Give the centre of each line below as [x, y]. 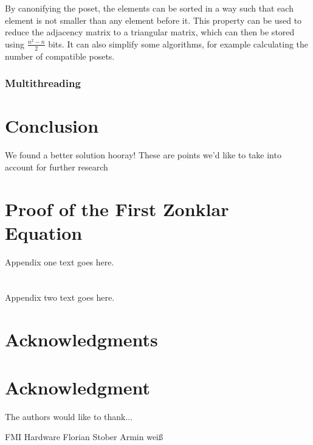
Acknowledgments [81, 339]
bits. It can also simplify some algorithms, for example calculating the [178, 44]
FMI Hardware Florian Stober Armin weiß [84, 437]
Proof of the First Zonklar [117, 208]
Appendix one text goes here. [60, 261]
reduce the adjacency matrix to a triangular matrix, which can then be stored [150, 32]
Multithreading [43, 83]
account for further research [57, 166]
